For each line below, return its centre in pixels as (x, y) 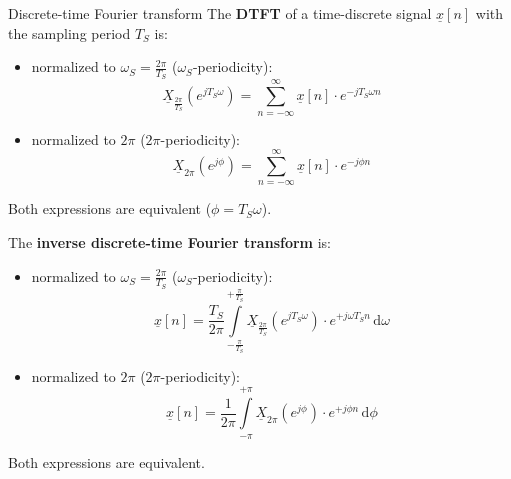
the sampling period (69, 32)
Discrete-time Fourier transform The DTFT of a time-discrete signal (220, 13)
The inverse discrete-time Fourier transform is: (169, 241)
